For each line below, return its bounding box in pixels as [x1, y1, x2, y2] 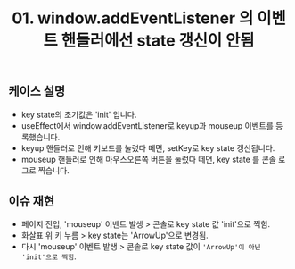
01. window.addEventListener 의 [12, 8, 254, 29]
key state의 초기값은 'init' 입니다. [20, 109, 137, 120]
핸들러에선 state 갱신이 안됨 [61, 30, 255, 51]
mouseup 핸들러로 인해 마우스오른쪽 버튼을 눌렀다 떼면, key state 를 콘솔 [20, 154, 277, 164]
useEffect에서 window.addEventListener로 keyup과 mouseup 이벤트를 [20, 120, 274, 130]
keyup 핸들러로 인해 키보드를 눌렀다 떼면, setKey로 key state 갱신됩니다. [20, 142, 275, 153]
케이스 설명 [8, 84, 66, 99]
